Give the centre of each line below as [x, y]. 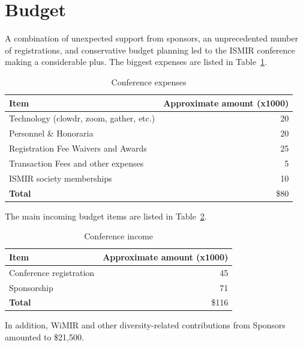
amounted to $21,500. [44, 337]
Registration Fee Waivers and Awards [78, 148]
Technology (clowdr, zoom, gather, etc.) [82, 118]
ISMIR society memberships [61, 178]
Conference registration [52, 272]
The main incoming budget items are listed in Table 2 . [106, 216]
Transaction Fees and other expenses [76, 163]
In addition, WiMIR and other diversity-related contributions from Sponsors [145, 325]
